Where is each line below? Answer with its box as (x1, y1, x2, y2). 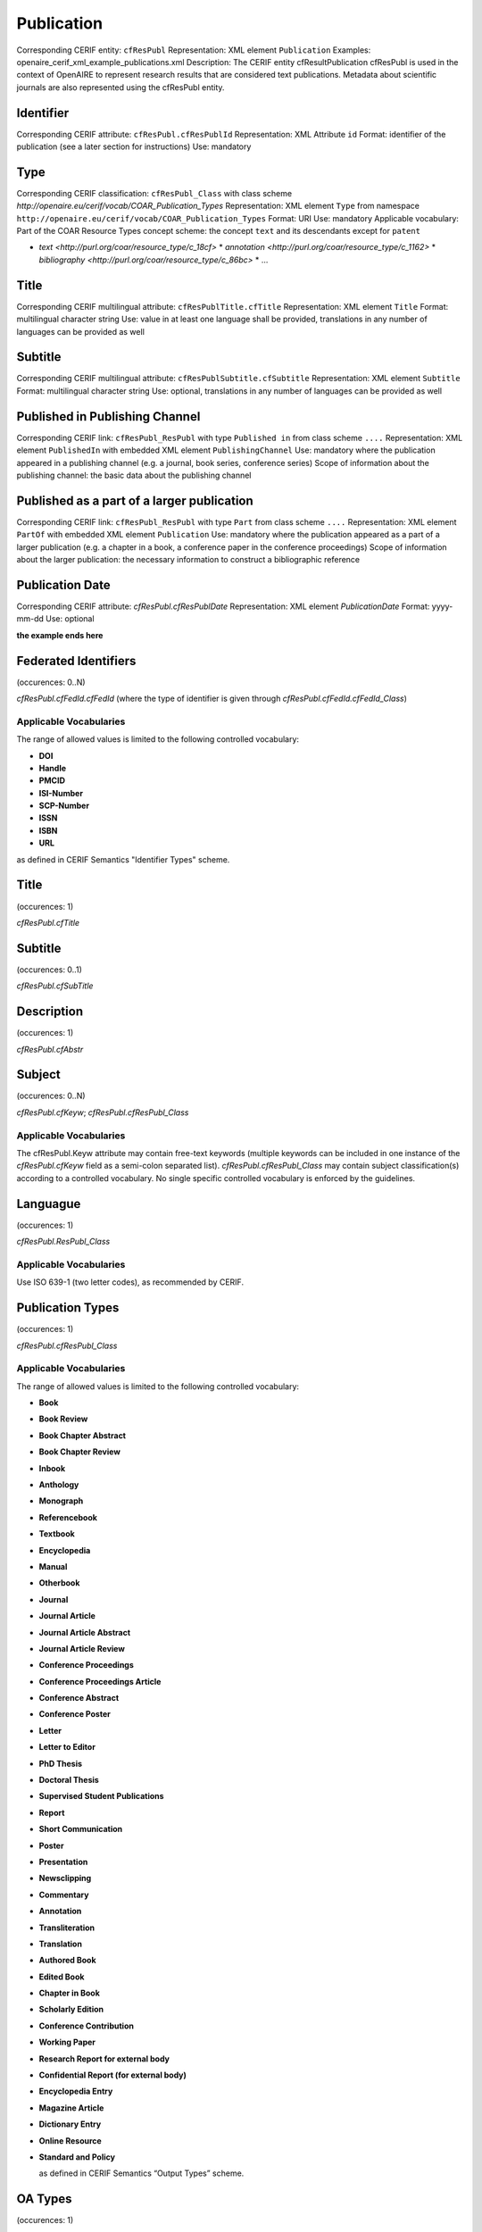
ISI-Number (38, 787, 84, 798)
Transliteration (38, 1922, 96, 1933)
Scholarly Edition (38, 2004, 104, 2015)
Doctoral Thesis (38, 1775, 100, 1786)
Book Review (38, 1413, 88, 1424)
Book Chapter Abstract (38, 1429, 127, 1441)
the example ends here (16, 629, 104, 640)
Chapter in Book (38, 1987, 100, 1999)
